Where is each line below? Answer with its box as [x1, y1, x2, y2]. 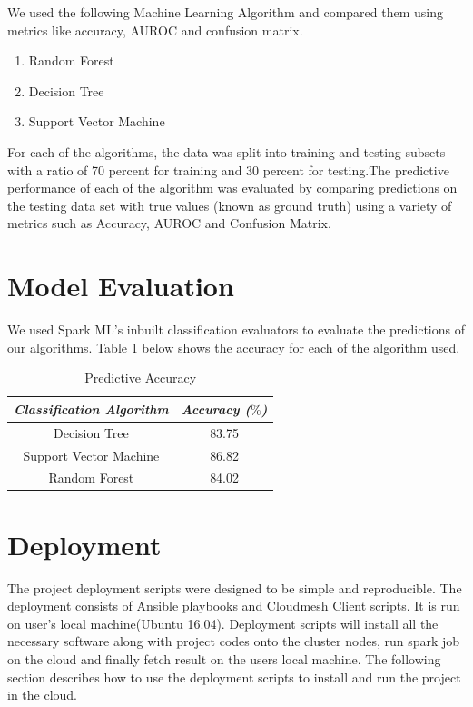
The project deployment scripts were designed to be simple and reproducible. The [7, 578, 462, 597]
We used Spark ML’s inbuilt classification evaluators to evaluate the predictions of [7, 320, 466, 339]
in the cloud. [7, 685, 78, 704]
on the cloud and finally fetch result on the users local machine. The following [7, 649, 441, 668]
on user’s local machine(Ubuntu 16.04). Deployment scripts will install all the [7, 613, 439, 632]
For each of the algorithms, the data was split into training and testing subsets [7, 142, 446, 161]
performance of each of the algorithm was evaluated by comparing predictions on [7, 178, 458, 197]
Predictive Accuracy [84, 368, 197, 387]
